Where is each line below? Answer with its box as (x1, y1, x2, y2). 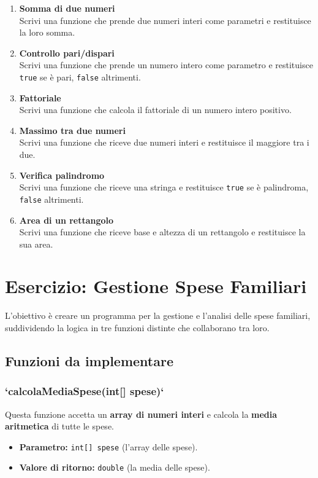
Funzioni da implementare (5, 351, 173, 370)
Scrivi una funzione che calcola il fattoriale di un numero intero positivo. (19, 103, 292, 116)
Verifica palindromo (19, 168, 105, 181)
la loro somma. (19, 26, 75, 39)
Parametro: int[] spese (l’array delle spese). (19, 440, 198, 453)
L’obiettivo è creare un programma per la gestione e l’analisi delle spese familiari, (5, 309, 311, 322)
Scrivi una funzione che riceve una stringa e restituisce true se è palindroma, (19, 181, 309, 194)
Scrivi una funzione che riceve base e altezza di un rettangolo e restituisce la (19, 225, 306, 238)
